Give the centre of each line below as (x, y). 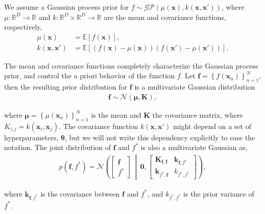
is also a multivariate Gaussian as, (194, 147)
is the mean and (116, 114)
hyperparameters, (31, 137)
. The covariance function (99, 126)
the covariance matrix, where (198, 114)
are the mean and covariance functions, (165, 17)
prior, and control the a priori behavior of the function (89, 76)
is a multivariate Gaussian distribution (195, 87)
